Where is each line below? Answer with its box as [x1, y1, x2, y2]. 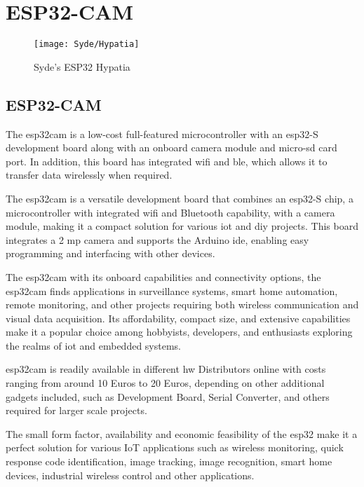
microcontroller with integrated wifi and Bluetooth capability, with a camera [6, 205, 335, 219]
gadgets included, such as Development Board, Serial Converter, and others [6, 389, 330, 404]
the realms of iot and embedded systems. [6, 338, 181, 352]
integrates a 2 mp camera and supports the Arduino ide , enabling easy [6, 232, 309, 247]
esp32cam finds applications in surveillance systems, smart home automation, [6, 283, 338, 298]
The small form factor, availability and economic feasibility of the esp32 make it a [6, 426, 358, 441]
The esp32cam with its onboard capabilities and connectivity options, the [6, 269, 321, 284]
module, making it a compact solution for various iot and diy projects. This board [6, 219, 358, 233]
